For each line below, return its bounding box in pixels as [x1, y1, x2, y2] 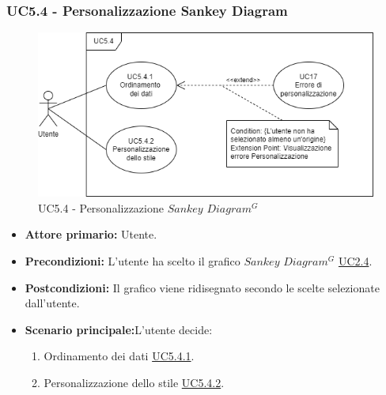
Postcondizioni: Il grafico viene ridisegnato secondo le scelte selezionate [25, 279, 380, 295]
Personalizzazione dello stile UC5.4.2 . [44, 374, 225, 390]
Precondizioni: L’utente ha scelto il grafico [25, 252, 240, 269]
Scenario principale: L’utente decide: [25, 321, 213, 337]
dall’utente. [25, 295, 80, 311]
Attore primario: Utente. [25, 226, 157, 243]
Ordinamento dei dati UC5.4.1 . [44, 348, 195, 364]
